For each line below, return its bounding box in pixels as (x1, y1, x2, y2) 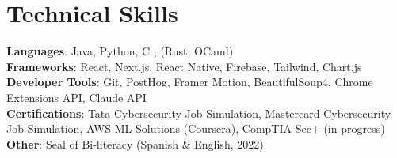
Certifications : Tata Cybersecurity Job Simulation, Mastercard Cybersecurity (6, 104, 391, 121)
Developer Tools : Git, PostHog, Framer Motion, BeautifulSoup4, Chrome (6, 73, 373, 90)
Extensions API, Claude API (6, 88, 147, 105)
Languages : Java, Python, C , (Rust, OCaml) (6, 43, 234, 59)
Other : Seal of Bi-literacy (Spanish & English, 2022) (6, 135, 264, 152)
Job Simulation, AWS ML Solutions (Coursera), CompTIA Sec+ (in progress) (6, 120, 385, 137)
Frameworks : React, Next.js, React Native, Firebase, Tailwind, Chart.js (6, 58, 362, 74)
